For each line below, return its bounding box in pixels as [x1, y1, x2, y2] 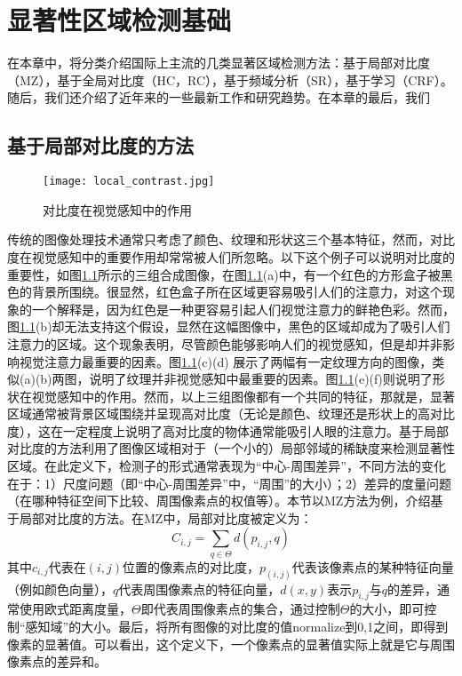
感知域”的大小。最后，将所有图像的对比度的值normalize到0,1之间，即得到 [25, 617, 449, 636]
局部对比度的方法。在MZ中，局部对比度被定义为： [19, 508, 313, 527]
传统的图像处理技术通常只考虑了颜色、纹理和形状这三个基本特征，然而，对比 [7, 230, 455, 249]
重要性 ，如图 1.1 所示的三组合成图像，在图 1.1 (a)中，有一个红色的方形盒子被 [7, 265, 441, 283]
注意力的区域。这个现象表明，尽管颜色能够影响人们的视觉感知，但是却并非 [7, 334, 442, 353]
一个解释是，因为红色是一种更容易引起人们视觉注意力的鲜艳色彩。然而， [31, 299, 455, 318]
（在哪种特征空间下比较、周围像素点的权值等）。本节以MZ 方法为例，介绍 [7, 491, 431, 510]
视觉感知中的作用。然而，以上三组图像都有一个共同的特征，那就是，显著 [31, 386, 455, 405]
